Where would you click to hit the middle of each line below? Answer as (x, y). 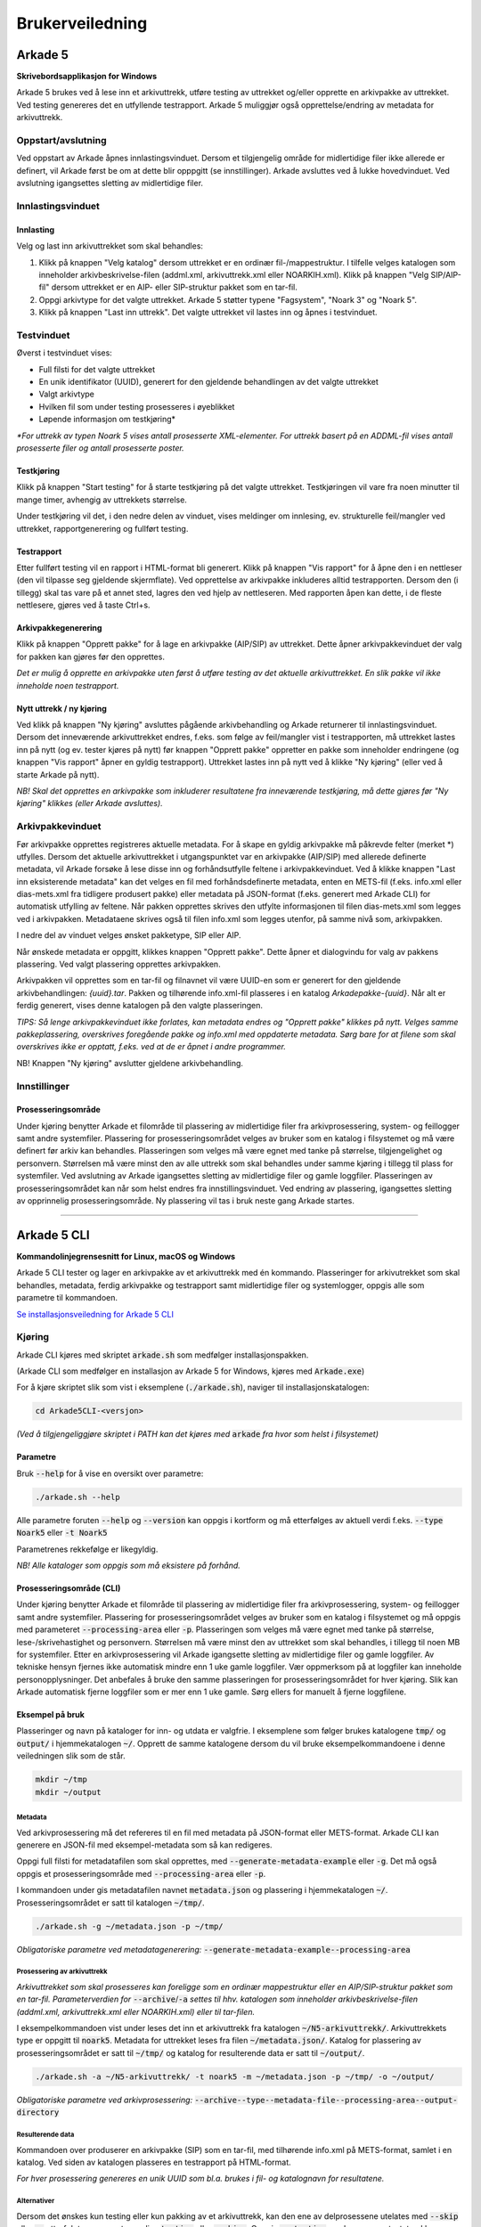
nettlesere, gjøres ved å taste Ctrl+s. (83, 605)
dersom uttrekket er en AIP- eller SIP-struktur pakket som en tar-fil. (175, 287)
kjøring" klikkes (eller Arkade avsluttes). (90, 804)
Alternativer (36, 2201)
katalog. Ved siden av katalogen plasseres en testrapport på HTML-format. (154, 2162)
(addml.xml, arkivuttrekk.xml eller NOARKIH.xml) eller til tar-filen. (136, 2011)
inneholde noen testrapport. (68, 685)
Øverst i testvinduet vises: (65, 353)
